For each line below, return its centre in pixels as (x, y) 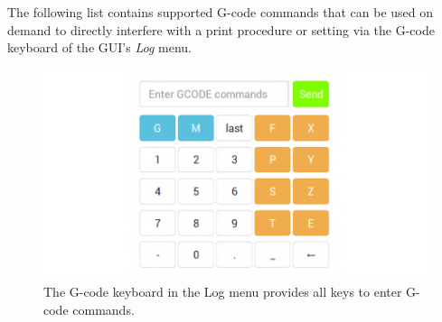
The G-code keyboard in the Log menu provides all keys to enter (223, 292)
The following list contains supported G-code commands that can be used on (221, 12)
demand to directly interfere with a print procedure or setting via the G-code (221, 29)
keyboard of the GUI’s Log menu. (99, 47)
